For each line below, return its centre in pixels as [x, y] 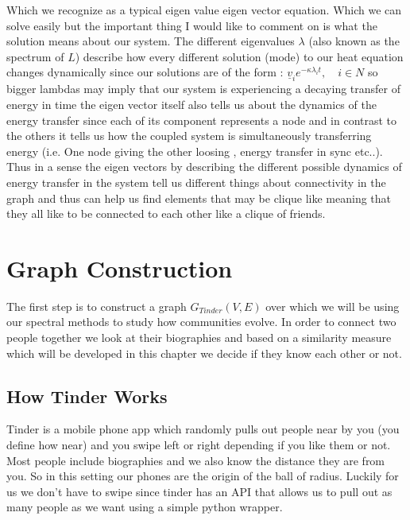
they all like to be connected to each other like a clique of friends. [166, 213]
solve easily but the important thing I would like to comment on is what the [192, 25]
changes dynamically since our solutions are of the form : [145, 72]
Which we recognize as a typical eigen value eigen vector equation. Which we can [204, 10]
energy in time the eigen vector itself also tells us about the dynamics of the [191, 104]
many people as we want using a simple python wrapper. [145, 507]
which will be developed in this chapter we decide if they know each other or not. [204, 353]
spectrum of [35, 56]
